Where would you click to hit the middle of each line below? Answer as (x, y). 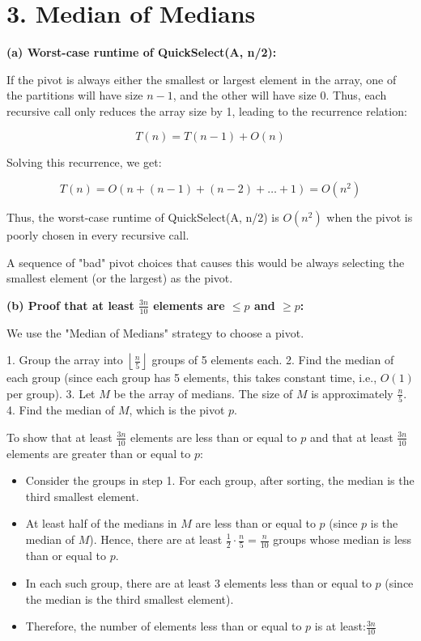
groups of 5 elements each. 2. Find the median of (273, 360)
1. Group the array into (65, 360)
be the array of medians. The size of (203, 393)
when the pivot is (370, 217)
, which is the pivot (177, 410)
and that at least (351, 437)
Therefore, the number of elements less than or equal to (164, 626)
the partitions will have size (75, 95)
